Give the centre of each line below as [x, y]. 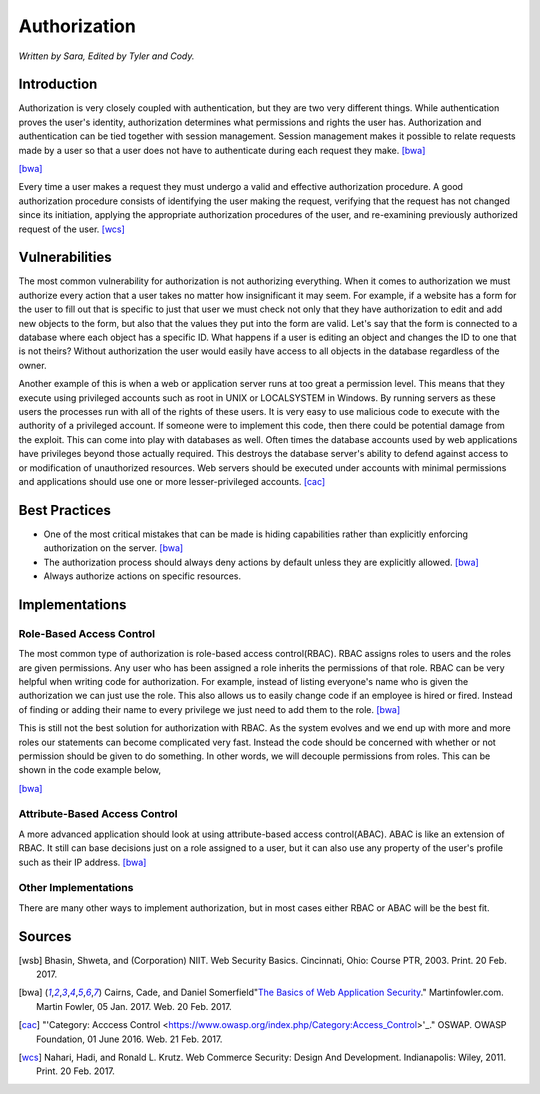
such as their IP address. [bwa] [82, 862]
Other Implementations [76, 888]
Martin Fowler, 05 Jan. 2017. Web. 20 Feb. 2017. [134, 1006]
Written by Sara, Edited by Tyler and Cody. [106, 56]
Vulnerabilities [65, 257]
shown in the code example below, [90, 770]
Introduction [58, 84]
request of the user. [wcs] [71, 229]
